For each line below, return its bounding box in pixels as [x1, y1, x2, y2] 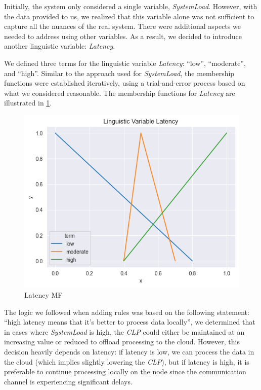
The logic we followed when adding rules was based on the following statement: [4, 306, 249, 317]
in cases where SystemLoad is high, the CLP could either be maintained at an [4, 326, 245, 337]
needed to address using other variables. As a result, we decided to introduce [4, 30, 242, 41]
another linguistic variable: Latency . [4, 41, 115, 51]
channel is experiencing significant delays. [4, 376, 133, 386]
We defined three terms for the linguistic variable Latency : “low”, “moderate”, [4, 57, 246, 68]
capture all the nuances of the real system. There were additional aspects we [4, 21, 241, 31]
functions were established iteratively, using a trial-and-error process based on [4, 78, 245, 88]
